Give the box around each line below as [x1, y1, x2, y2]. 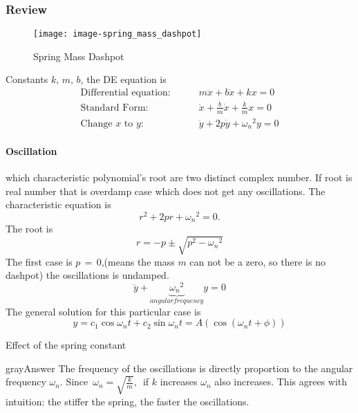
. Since [59, 374, 88, 389]
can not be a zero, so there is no [189, 254, 326, 268]
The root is [6, 221, 53, 236]
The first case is [6, 254, 73, 268]
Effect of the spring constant [6, 338, 126, 352]
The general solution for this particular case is [6, 304, 201, 318]
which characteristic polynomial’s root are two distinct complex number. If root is [6, 170, 352, 185]
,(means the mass [101, 254, 175, 268]
